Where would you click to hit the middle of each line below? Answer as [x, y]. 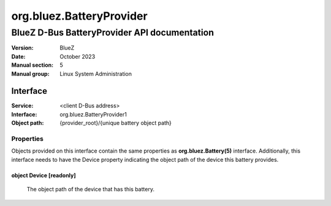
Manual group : [30, 74]
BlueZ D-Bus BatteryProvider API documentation [113, 32]
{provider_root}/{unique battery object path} [116, 123]
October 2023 [78, 56]
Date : [18, 56]
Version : [22, 48]
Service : [22, 106]
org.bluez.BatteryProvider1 [93, 114]
